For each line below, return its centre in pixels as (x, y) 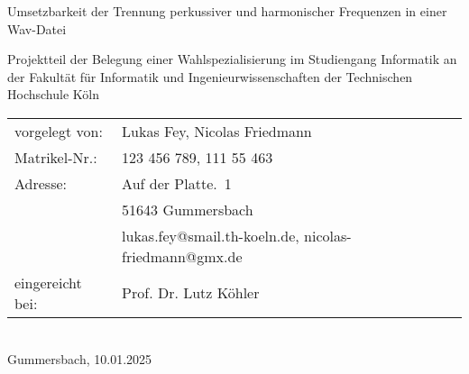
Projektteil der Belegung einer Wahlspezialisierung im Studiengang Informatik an (232, 59)
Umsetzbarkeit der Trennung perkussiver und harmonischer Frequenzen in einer (227, 11)
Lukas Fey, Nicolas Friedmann (217, 131)
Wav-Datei (37, 28)
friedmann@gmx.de (182, 256)
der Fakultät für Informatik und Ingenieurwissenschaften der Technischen (210, 76)
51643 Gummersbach (188, 209)
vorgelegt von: (59, 131)
